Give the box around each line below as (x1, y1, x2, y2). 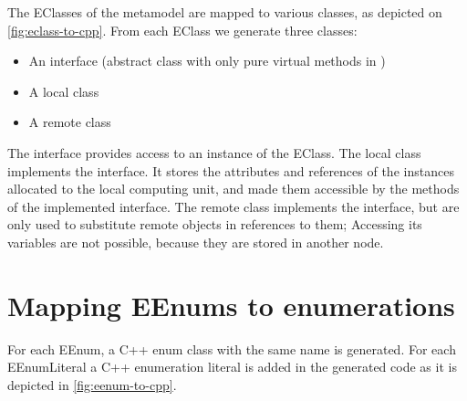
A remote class (28, 112, 111, 132)
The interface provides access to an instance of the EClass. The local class (7, 142, 421, 162)
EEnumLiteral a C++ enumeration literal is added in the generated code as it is (7, 357, 457, 376)
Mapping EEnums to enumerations (7, 286, 455, 323)
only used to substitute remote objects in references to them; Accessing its (7, 215, 422, 234)
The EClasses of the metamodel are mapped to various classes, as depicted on (7, 3, 442, 21)
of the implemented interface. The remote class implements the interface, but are (7, 196, 460, 216)
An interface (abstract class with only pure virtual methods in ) (28, 51, 386, 70)
